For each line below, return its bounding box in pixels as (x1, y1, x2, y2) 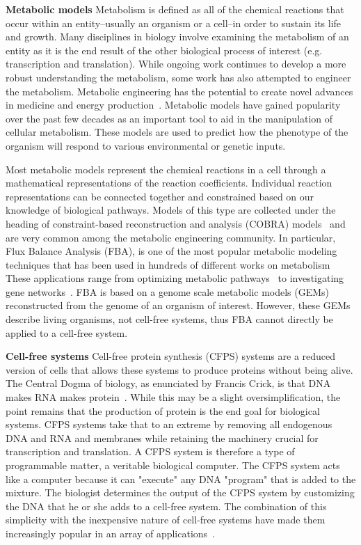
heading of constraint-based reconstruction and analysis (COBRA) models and (6, 216, 346, 230)
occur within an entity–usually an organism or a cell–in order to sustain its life (6, 15, 342, 30)
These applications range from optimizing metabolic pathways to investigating (6, 271, 344, 285)
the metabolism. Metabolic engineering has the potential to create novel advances (6, 84, 353, 98)
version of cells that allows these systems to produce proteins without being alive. (6, 362, 353, 377)
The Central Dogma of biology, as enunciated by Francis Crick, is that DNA (6, 376, 331, 390)
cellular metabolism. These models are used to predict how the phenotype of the (6, 125, 348, 139)
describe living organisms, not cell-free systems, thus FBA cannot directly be (6, 312, 333, 326)
